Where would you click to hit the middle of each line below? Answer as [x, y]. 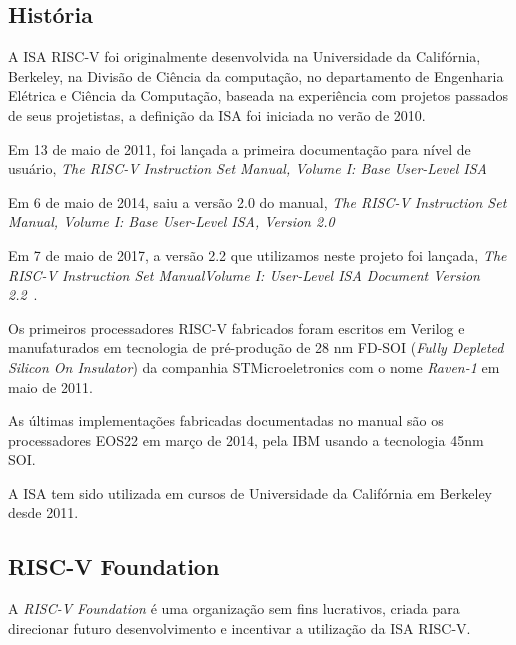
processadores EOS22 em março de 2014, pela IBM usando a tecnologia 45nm [246, 439]
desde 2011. [43, 512]
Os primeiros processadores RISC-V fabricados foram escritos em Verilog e [236, 327]
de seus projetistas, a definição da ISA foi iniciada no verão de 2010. [217, 114]
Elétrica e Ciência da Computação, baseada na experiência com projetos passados [258, 95]
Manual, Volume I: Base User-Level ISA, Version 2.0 [171, 221]
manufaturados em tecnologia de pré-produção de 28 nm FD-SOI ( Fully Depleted [256, 347]
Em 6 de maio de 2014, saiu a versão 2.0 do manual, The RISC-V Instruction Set [257, 201]
